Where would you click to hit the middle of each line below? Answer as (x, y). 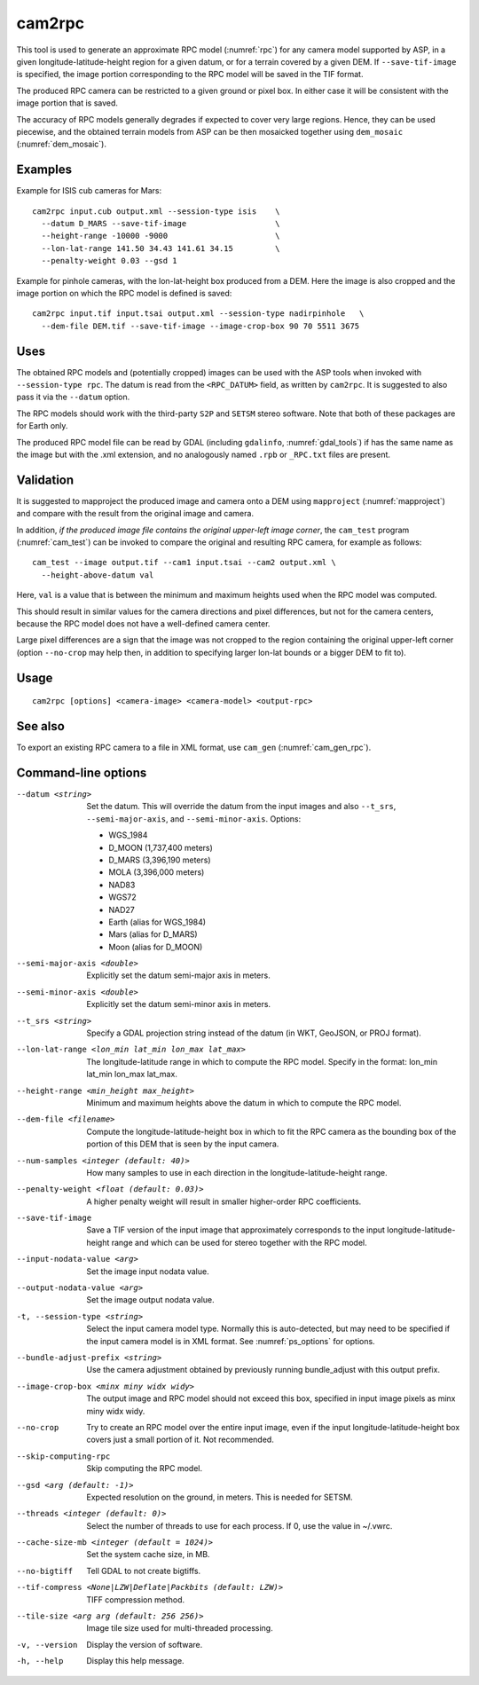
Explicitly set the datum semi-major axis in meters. (178, 975)
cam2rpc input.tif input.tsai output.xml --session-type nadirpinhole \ (198, 314)
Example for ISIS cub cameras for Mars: (89, 191)
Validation (45, 480)
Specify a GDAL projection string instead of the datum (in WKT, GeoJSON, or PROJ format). (254, 1033)
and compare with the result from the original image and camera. (135, 514)
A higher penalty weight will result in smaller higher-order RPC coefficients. (224, 1201)
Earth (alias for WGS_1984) (157, 922)
